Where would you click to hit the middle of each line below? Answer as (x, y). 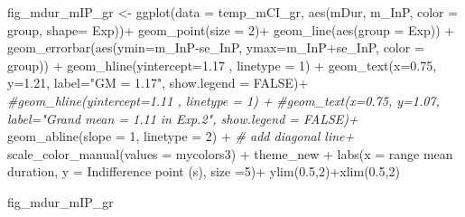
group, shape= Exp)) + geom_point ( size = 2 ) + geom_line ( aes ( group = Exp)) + (231, 29)
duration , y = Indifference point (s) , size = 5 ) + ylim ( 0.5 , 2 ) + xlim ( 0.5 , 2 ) (204, 171)
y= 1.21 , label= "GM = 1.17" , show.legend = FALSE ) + (158, 83)
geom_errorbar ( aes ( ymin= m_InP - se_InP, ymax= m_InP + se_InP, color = (216, 47)
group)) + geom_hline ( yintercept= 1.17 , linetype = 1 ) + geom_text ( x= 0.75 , (222, 65)
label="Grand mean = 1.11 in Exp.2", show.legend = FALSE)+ (183, 118)
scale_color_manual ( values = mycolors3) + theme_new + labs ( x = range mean (230, 153)
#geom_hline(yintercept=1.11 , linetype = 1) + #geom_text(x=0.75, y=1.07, (223, 100)
